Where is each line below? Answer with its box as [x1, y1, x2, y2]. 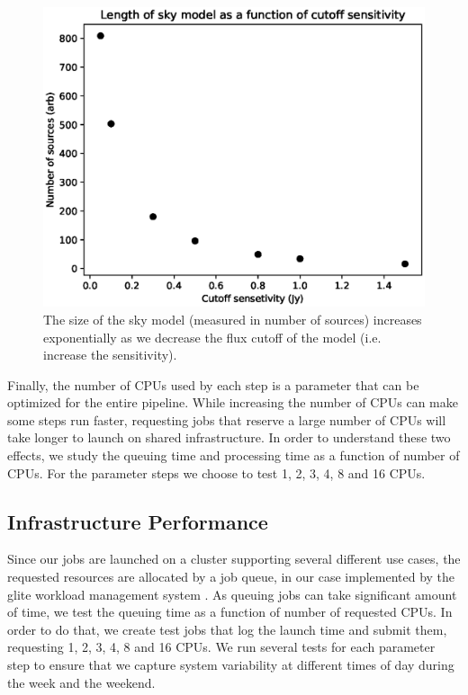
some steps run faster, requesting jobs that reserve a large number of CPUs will [7, 410, 446, 429]
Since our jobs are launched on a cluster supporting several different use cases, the [7, 549, 461, 568]
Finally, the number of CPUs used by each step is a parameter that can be [7, 375, 419, 394]
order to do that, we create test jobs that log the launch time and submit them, [7, 619, 447, 638]
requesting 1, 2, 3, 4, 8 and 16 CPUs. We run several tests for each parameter [7, 637, 436, 656]
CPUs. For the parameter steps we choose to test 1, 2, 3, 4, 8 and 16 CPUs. [7, 463, 426, 482]
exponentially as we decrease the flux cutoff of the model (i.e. [43, 327, 382, 346]
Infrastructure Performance [7, 507, 268, 535]
